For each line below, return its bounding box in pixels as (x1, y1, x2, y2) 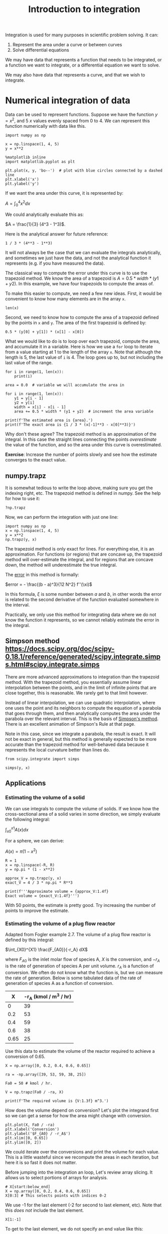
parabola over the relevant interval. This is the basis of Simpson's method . (5, 716, 159, 722)
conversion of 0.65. (5, 1053, 46, 1060)
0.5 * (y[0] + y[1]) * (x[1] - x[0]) (5, 330, 84, 335)
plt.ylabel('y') (5, 181, 39, 186)
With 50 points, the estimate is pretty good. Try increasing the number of (5, 902, 156, 908)
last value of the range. (5, 360, 53, 366)
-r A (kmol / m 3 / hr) (24, 992, 72, 1001)
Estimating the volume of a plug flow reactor (5, 920, 115, 927)
